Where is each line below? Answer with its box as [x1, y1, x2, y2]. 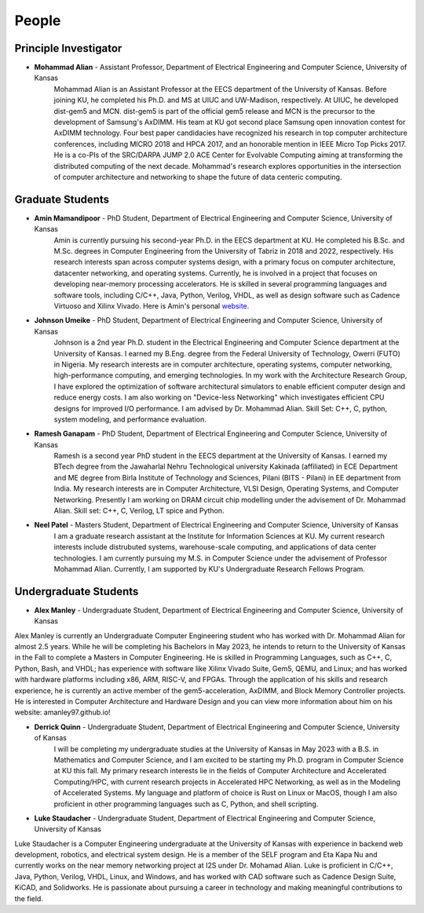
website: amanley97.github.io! [14, 707, 111, 718]
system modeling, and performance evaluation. [53, 415, 207, 424]
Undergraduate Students [14, 585, 139, 598]
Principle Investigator [14, 42, 122, 55]
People [14, 12, 61, 29]
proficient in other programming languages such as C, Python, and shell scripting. [53, 799, 319, 809]
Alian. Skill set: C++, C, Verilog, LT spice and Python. [53, 506, 225, 516]
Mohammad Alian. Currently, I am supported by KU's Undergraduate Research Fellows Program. [53, 564, 365, 573]
